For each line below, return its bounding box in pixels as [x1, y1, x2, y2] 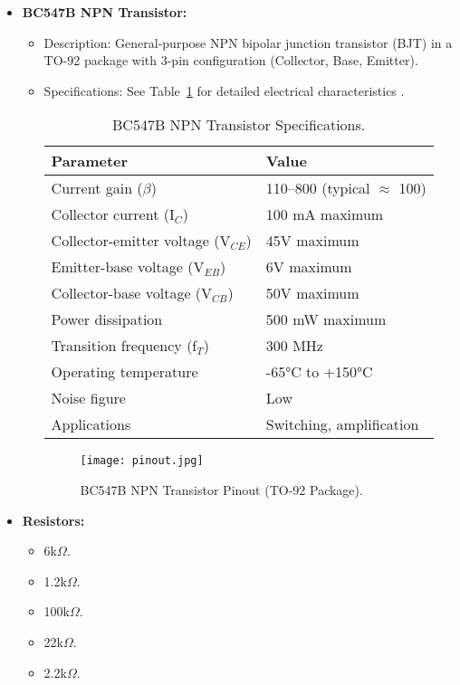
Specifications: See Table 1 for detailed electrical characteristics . [43, 81, 405, 100]
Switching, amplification [265, 414, 419, 435]
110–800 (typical [265, 177, 370, 199]
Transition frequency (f [51, 335, 197, 357]
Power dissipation [51, 309, 163, 330]
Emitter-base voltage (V [51, 256, 205, 278]
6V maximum [265, 256, 352, 278]
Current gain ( [51, 177, 143, 199]
